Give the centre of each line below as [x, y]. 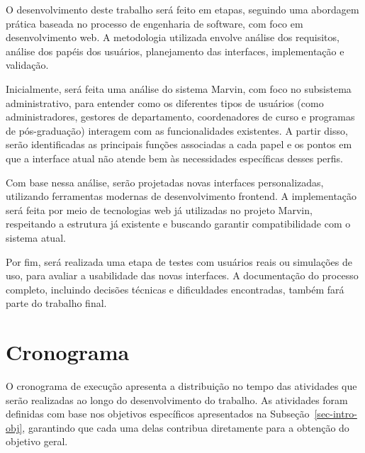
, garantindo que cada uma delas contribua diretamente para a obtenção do [186, 427]
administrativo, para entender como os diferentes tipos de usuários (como [165, 102]
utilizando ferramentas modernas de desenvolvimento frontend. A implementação [181, 196]
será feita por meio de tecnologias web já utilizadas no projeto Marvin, [159, 209]
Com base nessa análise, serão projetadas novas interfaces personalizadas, [165, 182]
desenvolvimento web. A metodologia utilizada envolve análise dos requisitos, [173, 37]
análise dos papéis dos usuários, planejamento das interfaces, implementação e [175, 51]
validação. [27, 65]
